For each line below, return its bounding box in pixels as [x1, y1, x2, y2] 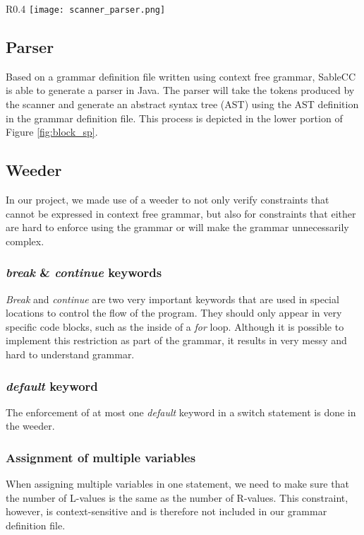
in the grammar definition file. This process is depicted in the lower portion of [6, 110, 343, 125]
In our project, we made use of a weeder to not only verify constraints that [6, 192, 329, 207]
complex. [6, 233, 44, 248]
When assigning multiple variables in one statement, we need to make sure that [6, 476, 349, 491]
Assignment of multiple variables [6, 448, 196, 466]
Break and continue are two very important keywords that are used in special [6, 291, 339, 306]
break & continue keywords [6, 264, 162, 281]
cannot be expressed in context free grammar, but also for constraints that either [6, 206, 356, 221]
